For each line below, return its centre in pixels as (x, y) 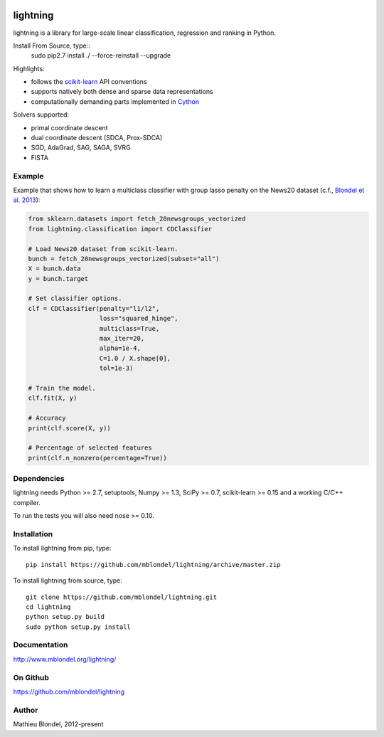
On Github (31, 677)
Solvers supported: (41, 115)
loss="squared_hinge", (139, 319)
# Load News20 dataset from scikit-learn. (103, 249)
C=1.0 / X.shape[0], (135, 358)
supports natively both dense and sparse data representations (122, 92)
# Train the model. (62, 388)
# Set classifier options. (75, 298)
